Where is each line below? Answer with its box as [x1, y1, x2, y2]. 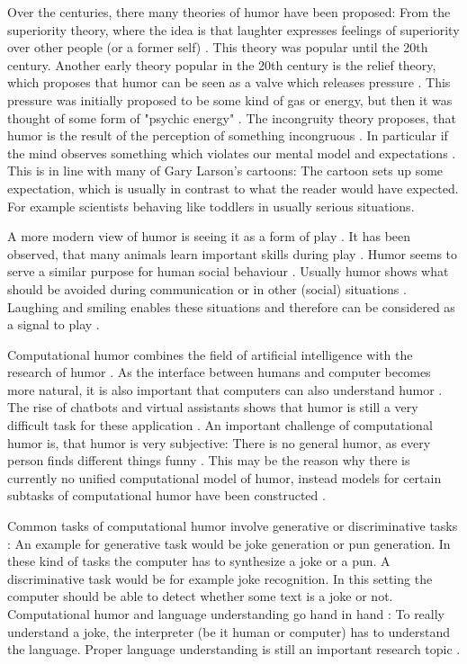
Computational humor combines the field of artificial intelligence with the [7, 345, 413, 363]
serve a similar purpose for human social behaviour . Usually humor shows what [7, 262, 449, 281]
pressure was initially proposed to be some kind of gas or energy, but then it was [7, 90, 453, 109]
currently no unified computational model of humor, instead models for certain [7, 468, 442, 487]
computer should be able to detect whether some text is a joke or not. [7, 587, 393, 606]
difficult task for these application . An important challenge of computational [7, 416, 433, 435]
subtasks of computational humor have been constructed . [7, 486, 326, 505]
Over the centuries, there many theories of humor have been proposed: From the [7, 3, 451, 21]
